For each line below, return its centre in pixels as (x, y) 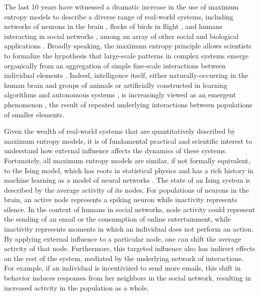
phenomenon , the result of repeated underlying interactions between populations (128, 104)
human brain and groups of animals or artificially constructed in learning (116, 85)
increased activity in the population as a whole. (77, 287)
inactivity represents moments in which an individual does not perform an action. (129, 229)
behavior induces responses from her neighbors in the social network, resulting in (128, 278)
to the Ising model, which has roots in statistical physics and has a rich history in (129, 170)
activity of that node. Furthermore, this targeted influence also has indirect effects (130, 248)
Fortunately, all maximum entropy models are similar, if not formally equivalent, (127, 160)
